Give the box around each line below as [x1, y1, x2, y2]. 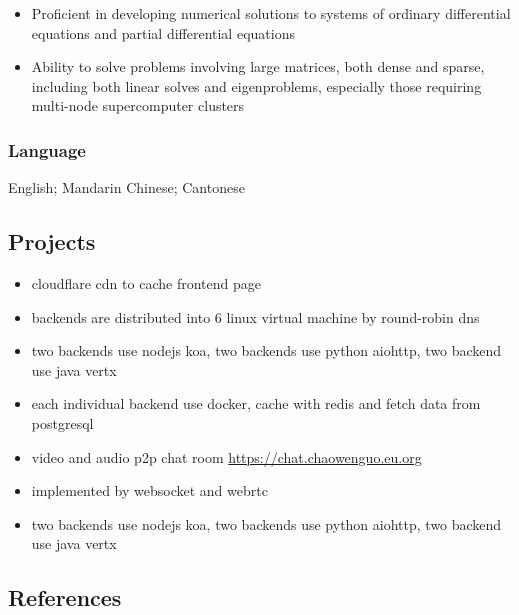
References [8, 582, 122, 613]
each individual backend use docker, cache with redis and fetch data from [31, 393, 481, 414]
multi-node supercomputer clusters [31, 95, 245, 116]
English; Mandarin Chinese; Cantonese [8, 177, 245, 198]
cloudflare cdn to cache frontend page [31, 272, 261, 293]
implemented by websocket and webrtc [31, 480, 268, 501]
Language [8, 137, 86, 162]
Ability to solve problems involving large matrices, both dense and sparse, [31, 56, 485, 77]
